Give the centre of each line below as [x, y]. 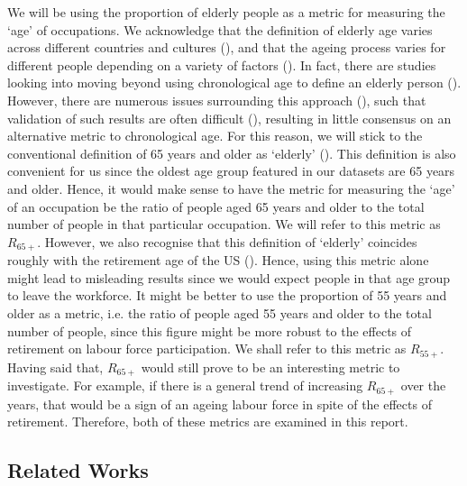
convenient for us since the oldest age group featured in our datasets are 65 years [231, 171]
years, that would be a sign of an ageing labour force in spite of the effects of [220, 403]
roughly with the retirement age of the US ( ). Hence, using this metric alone [218, 260]
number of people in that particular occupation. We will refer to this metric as [224, 224]
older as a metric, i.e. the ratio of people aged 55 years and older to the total [220, 312]
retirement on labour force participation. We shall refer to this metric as [207, 348]
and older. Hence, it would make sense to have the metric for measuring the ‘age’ [231, 188]
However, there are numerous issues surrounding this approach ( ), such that [217, 100]
